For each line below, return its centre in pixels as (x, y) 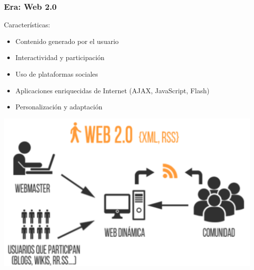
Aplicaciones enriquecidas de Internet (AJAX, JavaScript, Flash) (112, 90)
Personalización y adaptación (59, 107)
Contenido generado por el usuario (67, 41)
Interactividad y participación (60, 57)
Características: (27, 25)
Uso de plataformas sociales (57, 74)
